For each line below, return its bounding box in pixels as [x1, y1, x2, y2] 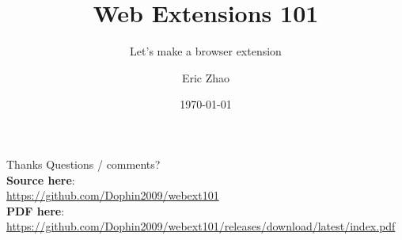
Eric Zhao [181, 69, 230, 86]
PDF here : [6, 202, 65, 219]
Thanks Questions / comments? [6, 155, 161, 172]
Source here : [6, 171, 75, 188]
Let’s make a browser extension [130, 43, 282, 59]
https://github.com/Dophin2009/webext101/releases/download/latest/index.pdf [6, 218, 396, 234]
